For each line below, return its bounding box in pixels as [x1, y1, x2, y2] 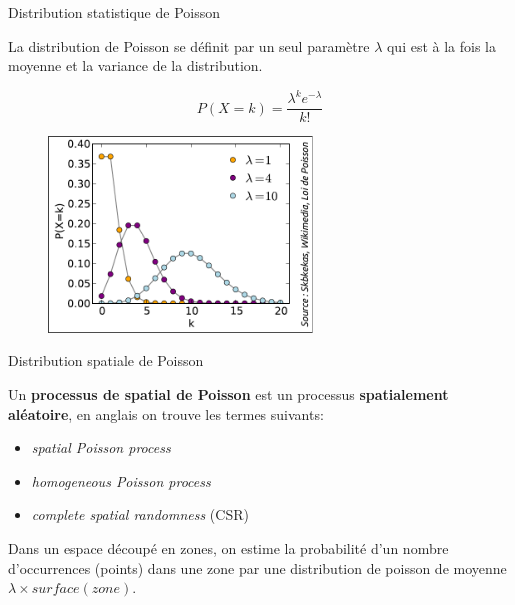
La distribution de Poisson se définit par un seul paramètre [8, 35, 370, 56]
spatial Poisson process [31, 437, 171, 458]
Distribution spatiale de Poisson [8, 350, 204, 371]
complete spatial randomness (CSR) [31, 504, 249, 525]
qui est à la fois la [386, 35, 496, 56]
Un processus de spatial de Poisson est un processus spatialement [8, 384, 449, 405]
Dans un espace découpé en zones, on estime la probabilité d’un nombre [8, 538, 449, 559]
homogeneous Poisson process [31, 470, 211, 491]
